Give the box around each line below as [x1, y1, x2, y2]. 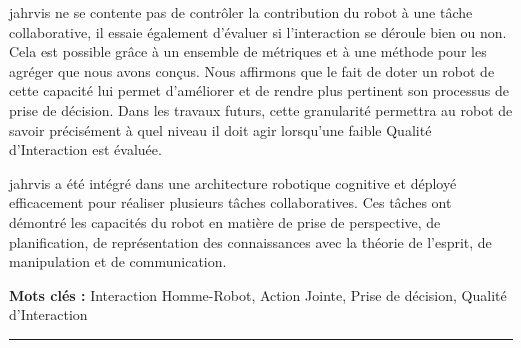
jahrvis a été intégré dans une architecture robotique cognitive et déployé [9, 172, 457, 193]
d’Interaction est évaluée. [9, 139, 162, 160]
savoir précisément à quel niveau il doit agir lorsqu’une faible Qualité [9, 119, 432, 140]
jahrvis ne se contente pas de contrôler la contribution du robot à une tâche [9, 2, 473, 22]
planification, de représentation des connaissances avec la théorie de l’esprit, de [9, 231, 492, 252]
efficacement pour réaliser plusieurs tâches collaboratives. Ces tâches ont [9, 192, 452, 213]
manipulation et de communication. [9, 251, 227, 272]
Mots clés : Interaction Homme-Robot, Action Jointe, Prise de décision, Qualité [9, 284, 507, 305]
